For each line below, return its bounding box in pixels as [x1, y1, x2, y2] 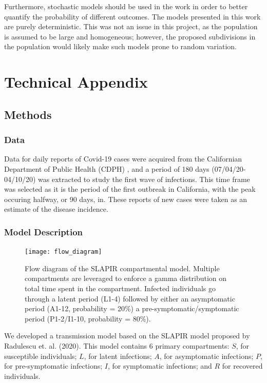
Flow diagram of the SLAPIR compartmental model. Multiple [25, 263, 220, 273]
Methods [4, 106, 52, 122]
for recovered [222, 360, 263, 371]
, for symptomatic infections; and [108, 360, 212, 371]
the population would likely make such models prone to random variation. [4, 41, 237, 52]
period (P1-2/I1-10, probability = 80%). [25, 313, 151, 324]
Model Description [4, 225, 83, 238]
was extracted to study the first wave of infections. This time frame [38, 173, 250, 184]
